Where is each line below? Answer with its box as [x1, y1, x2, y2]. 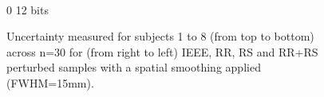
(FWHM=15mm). [6, 74, 94, 91]
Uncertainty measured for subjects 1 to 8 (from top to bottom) [6, 28, 314, 45]
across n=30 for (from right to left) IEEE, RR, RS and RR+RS [6, 43, 318, 60]
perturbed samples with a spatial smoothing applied [6, 59, 261, 76]
